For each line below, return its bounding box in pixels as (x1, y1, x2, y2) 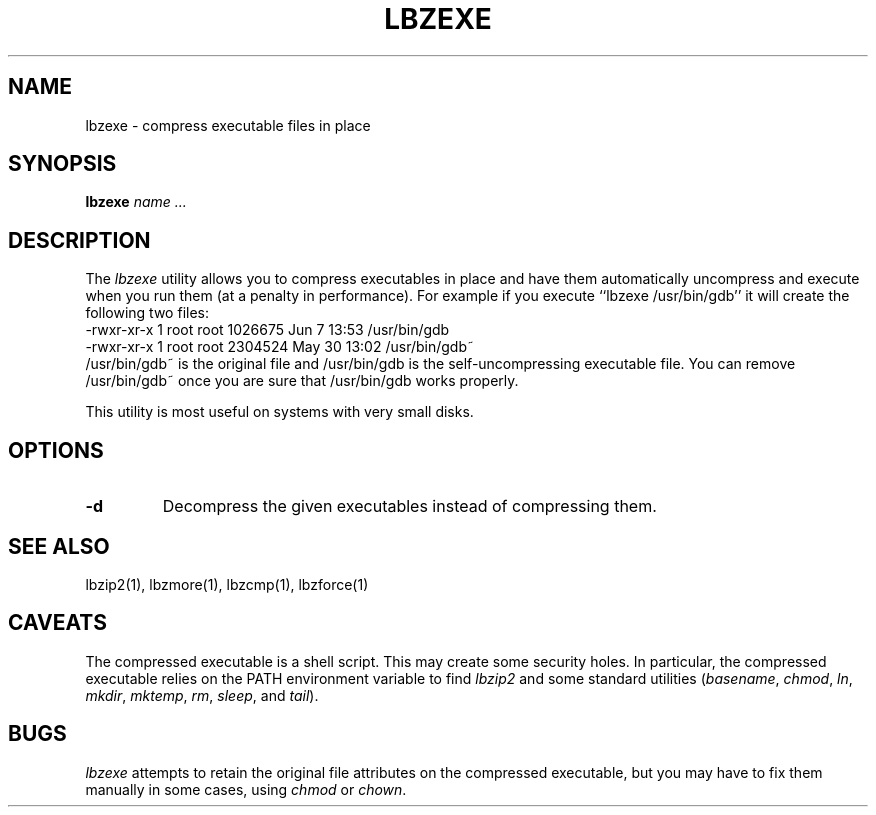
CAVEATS (8, 610, 107, 636)
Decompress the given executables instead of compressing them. (162, 496, 657, 517)
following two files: (85, 304, 209, 322)
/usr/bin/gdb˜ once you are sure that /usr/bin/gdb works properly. (85, 372, 519, 390)
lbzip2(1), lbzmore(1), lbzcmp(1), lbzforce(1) (85, 575, 369, 593)
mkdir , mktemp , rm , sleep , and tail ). (85, 686, 319, 704)
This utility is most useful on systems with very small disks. (85, 403, 474, 421)
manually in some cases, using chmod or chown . (85, 780, 407, 798)
